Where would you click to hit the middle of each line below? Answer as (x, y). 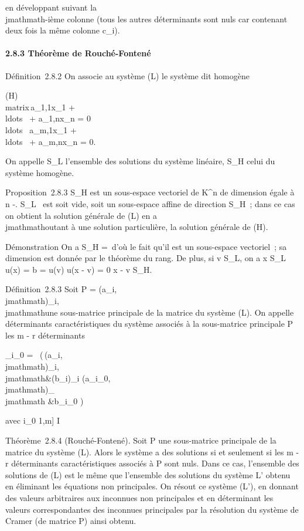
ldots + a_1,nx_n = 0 (48, 118)
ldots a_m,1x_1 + (41, 129)
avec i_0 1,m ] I (33, 420)
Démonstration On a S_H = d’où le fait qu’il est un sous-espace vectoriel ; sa (146, 246)
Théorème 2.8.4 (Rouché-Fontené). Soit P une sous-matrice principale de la (141, 440)
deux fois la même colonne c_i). (63, 30)
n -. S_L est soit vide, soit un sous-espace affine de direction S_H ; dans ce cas (150, 203)
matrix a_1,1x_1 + (40, 106)
